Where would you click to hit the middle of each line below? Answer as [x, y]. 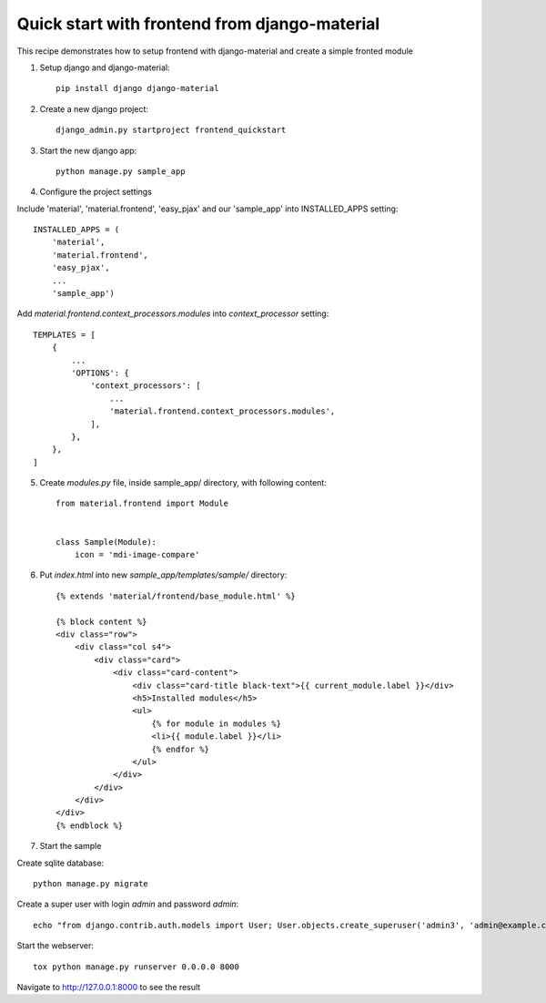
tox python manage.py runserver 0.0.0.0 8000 [136, 967]
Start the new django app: [88, 150]
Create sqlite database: [61, 863]
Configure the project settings [96, 192]
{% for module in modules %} [217, 723]
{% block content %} [101, 621]
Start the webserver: [56, 946]
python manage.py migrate [91, 884]
